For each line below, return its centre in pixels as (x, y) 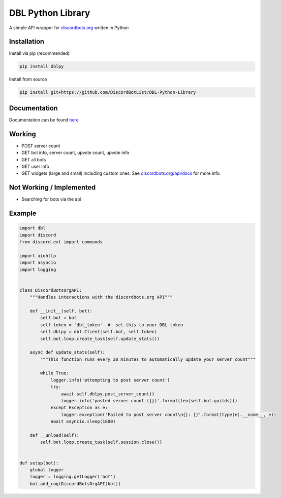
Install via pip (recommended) (39, 53)
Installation (27, 42)
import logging (38, 269)
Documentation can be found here (44, 120)
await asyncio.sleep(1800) (83, 421)
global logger (47, 470)
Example (23, 213)
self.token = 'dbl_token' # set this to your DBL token (111, 325)
